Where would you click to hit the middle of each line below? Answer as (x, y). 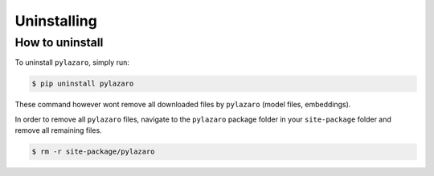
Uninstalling (56, 21)
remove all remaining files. (58, 130)
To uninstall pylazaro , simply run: (72, 62)
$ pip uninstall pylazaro (83, 84)
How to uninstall (59, 42)
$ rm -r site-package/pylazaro (94, 152)
